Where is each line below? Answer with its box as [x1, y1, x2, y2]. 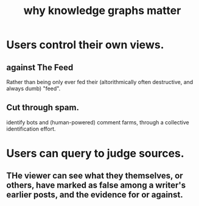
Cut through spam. [6, 102, 79, 113]
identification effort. [6, 125, 56, 132]
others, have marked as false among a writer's [6, 180, 186, 191]
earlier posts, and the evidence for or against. [6, 190, 184, 200]
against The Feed [6, 62, 74, 73]
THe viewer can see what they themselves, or [6, 171, 184, 181]
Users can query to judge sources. [6, 147, 184, 160]
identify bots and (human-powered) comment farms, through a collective [6, 118, 190, 126]
